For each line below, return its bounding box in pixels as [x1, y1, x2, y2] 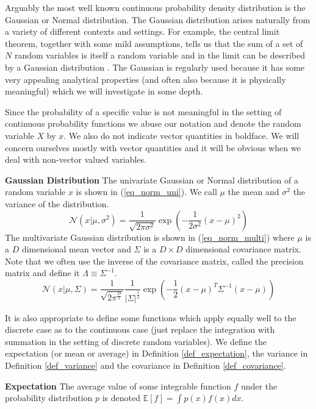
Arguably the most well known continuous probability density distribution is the [5, 1, 306, 13]
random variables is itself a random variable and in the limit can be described [14, 49, 306, 62]
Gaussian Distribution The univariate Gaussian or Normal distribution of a [5, 173, 298, 186]
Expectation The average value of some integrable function [5, 379, 231, 392]
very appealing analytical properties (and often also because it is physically [5, 73, 286, 85]
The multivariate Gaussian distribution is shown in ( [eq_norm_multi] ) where [5, 230, 295, 243]
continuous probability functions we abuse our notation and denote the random [5, 117, 301, 130]
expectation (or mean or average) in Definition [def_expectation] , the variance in [5, 347, 308, 360]
